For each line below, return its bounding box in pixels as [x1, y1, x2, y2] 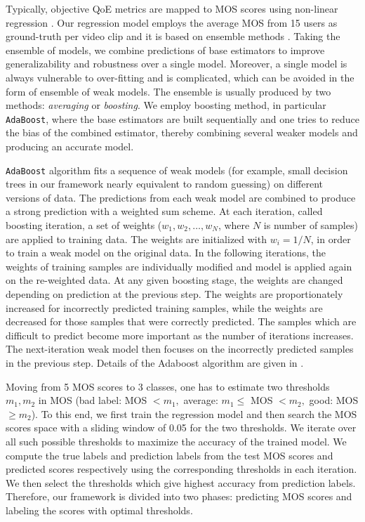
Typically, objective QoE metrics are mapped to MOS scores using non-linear [6, 1, 338, 15]
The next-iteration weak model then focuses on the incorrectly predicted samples [6, 341, 354, 356]
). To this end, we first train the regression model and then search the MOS [31, 406, 357, 421]
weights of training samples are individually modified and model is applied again [6, 259, 352, 273]
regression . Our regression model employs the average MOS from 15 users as [6, 15, 338, 30]
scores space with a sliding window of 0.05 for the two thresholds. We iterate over [6, 420, 357, 435]
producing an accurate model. [6, 139, 134, 153]
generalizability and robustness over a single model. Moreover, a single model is [6, 56, 347, 71]
